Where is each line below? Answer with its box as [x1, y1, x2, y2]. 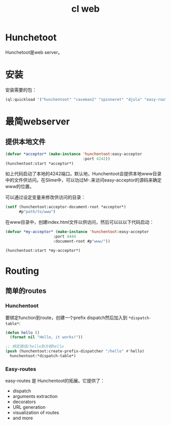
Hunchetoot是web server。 [5, 49, 63, 55]
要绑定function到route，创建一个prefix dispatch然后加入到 [5, 314, 128, 321]
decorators [12, 399, 36, 405]
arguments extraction [12, 393, 58, 400]
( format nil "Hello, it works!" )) [10, 335, 83, 340]
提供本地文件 [5, 138, 46, 146]
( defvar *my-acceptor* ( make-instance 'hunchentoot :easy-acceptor [5, 229, 149, 234]
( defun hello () [5, 330, 40, 335]
